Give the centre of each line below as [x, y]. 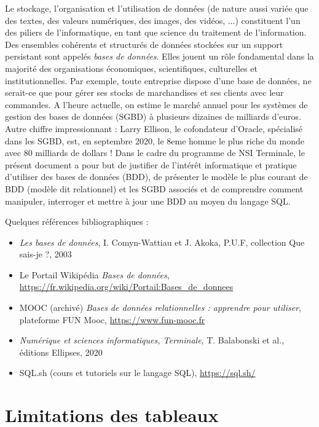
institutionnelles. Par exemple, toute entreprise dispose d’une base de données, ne [158, 80]
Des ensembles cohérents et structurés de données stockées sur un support [144, 44]
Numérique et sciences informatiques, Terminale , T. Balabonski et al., [152, 340]
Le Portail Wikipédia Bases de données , [94, 274]
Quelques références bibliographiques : [77, 221]
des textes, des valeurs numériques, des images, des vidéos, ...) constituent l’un [153, 20]
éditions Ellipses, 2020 [61, 352]
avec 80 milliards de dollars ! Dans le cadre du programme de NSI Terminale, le [155, 153]
